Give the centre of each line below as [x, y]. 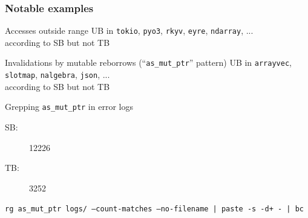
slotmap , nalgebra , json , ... [57, 75]
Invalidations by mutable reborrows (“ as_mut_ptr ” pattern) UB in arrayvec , [148, 63]
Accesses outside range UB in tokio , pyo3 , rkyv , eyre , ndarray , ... [129, 30]
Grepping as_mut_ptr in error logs [69, 107]
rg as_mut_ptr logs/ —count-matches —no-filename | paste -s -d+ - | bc [154, 209]
